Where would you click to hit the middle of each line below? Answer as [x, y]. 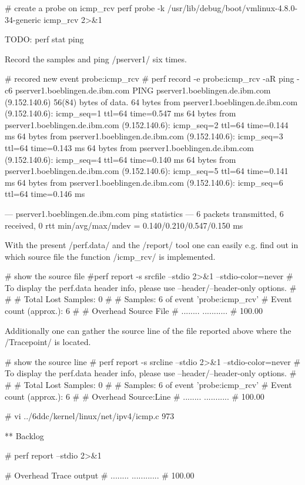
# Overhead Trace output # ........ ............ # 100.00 [100, 475]
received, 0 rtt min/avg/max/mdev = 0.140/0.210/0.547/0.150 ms [124, 225]
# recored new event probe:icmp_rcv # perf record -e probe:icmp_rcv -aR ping [150, 78]
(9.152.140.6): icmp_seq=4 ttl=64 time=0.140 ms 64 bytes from [120, 159]
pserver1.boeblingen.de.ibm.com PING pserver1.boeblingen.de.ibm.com [143, 90]
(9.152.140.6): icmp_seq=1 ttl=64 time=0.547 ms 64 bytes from [120, 113]
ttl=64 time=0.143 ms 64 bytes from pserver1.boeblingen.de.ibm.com [129, 147]
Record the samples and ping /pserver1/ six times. [96, 58]
